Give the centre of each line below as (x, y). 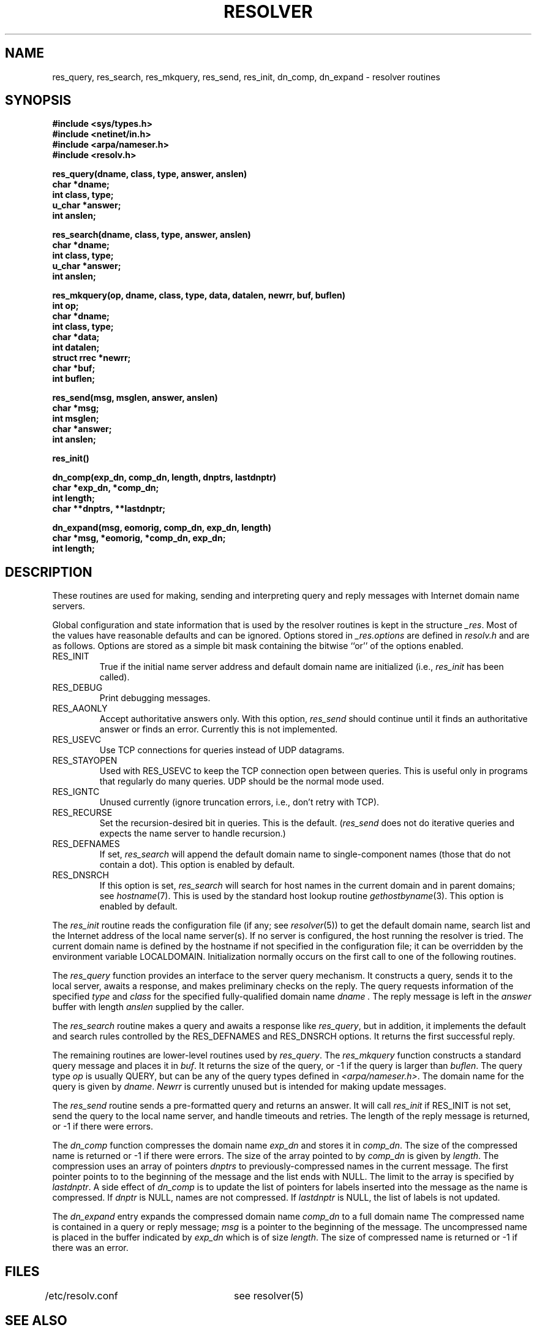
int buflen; (74, 379)
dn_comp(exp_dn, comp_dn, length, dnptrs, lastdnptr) (164, 477)
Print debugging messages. (155, 698)
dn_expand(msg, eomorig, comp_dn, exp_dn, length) (162, 528)
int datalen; (76, 348)
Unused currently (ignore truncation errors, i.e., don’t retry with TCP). (239, 802)
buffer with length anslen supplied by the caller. (148, 1007)
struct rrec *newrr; (92, 358)
